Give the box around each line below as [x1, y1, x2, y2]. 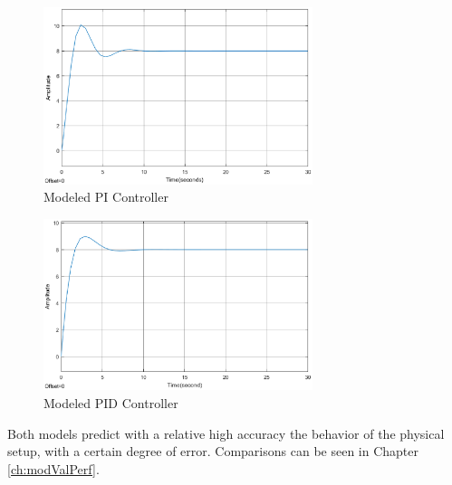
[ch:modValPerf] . [7, 459, 100, 478]
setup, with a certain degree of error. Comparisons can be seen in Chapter [7, 442, 419, 461]
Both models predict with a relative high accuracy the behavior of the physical [7, 423, 445, 442]
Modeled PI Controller [43, 187, 168, 206]
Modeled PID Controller [43, 393, 178, 412]
